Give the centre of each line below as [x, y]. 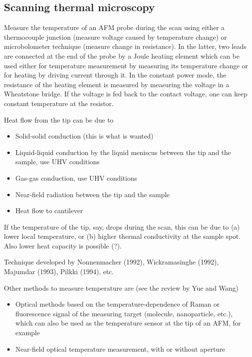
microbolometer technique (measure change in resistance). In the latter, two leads [125, 46]
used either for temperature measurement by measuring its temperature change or [126, 65]
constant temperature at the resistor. [59, 103]
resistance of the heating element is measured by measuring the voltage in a [117, 84]
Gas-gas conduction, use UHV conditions [76, 178]
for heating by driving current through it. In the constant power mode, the [115, 75]
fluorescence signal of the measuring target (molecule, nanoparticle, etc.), [124, 313]
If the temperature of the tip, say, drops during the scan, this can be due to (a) [122, 226]
